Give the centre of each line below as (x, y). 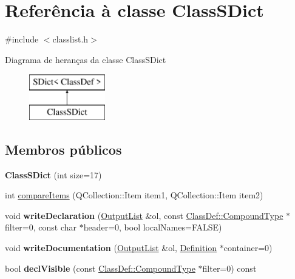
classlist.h (70, 39)
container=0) (248, 248)
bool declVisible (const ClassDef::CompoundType (100, 268)
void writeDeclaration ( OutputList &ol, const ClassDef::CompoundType (144, 215)
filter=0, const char (41, 227)
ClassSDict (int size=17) (53, 174)
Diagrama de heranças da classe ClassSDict (86, 59)
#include (22, 39)
